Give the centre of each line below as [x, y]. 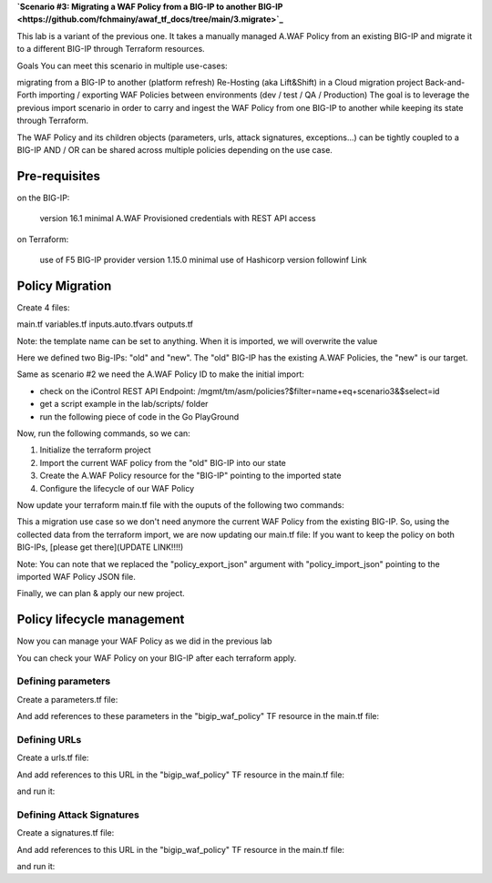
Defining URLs [49, 739]
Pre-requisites [58, 176]
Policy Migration [64, 285]
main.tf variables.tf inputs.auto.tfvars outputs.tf [105, 324]
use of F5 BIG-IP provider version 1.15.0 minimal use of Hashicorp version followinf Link [203, 259]
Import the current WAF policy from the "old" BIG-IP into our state [163, 462]
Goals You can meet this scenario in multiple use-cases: [122, 66]
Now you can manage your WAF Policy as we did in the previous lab [144, 641]
